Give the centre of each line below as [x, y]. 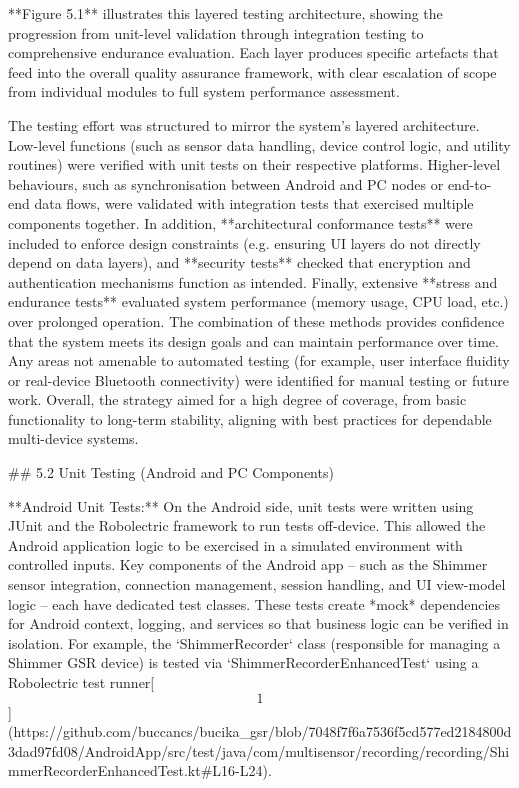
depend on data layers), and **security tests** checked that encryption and [239, 262]
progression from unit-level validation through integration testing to [216, 32]
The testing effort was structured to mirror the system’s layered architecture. [244, 124]
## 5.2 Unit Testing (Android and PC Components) [171, 472]
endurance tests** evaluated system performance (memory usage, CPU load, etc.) [258, 301]
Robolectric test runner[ [81, 682]
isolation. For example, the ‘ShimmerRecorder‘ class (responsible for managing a [254, 642]
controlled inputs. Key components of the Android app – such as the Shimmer [248, 564]
